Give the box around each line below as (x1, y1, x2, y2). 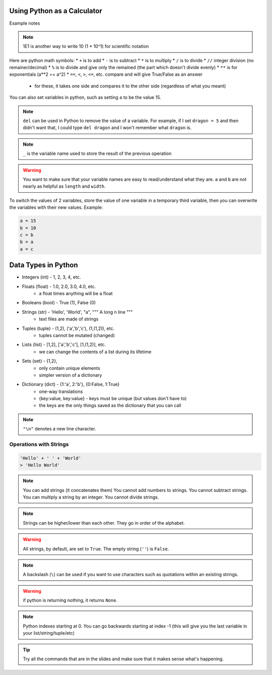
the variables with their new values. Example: (9, 204, 103, 210)
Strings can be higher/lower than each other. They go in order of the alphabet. (23, 520, 185, 526)
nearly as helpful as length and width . (23, 183, 106, 189)
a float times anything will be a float (39, 290, 113, 296)
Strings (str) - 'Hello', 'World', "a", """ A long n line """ (22, 309, 133, 315)
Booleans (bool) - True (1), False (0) (22, 300, 96, 306)
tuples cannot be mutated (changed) (39, 332, 115, 338)
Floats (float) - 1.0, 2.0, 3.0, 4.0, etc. (22, 283, 96, 290)
